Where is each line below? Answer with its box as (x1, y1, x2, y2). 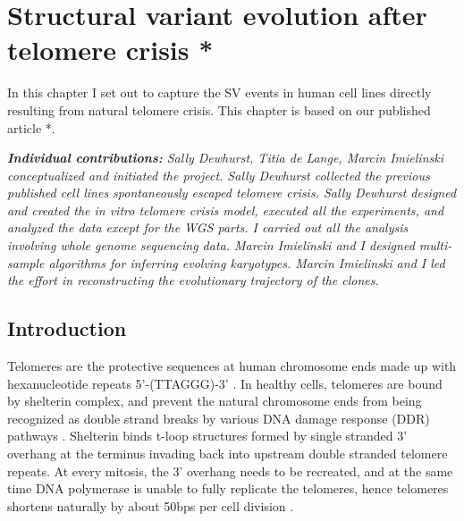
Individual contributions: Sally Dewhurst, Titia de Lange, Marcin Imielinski (7, 148, 444, 167)
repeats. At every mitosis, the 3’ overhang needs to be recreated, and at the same (7, 461, 453, 480)
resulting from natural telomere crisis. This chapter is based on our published (7, 100, 431, 119)
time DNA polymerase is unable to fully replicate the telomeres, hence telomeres (7, 479, 449, 498)
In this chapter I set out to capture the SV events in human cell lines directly (7, 83, 432, 102)
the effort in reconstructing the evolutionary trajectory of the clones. (7, 271, 379, 290)
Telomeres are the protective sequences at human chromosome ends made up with (7, 357, 457, 375)
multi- (418, 236, 452, 255)
